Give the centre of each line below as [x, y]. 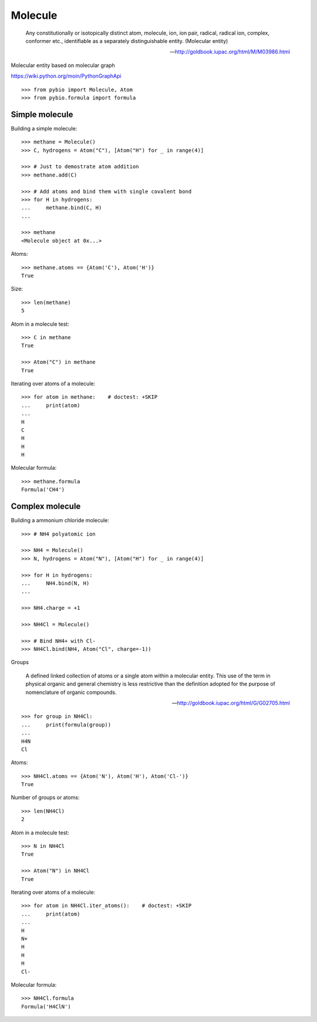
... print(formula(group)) [66, 724]
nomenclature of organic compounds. [71, 692]
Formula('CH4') [43, 490]
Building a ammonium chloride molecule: [60, 520]
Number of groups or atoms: [45, 797]
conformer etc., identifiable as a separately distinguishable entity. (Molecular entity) [127, 41]
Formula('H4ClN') [46, 1006]
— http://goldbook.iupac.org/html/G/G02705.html [231, 703]
